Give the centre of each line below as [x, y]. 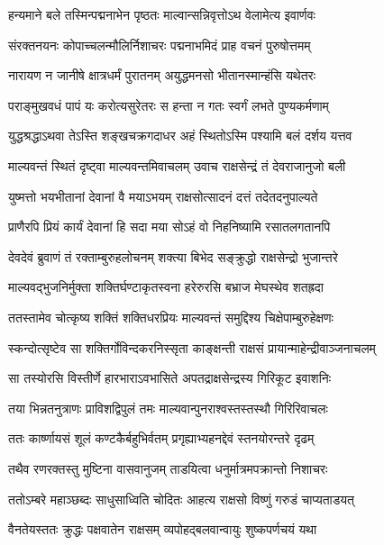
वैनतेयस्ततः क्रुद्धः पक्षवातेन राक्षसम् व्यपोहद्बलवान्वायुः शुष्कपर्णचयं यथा [163, 529]
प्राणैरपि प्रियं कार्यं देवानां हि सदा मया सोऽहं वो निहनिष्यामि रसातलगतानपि [169, 227]
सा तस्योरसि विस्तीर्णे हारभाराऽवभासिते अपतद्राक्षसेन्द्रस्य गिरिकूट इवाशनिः [170, 378]
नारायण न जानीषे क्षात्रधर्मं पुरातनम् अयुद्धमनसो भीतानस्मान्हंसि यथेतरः [162, 75]
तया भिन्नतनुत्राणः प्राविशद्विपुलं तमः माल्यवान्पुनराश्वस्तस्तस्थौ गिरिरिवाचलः [168, 408]
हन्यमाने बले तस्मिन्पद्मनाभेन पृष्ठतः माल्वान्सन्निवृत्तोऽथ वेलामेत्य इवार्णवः [162, 14]
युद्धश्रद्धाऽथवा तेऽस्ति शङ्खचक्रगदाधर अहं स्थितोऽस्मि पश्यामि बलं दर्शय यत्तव [180, 136]
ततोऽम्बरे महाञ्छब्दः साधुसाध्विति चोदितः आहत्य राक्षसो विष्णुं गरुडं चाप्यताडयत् [181, 499]
